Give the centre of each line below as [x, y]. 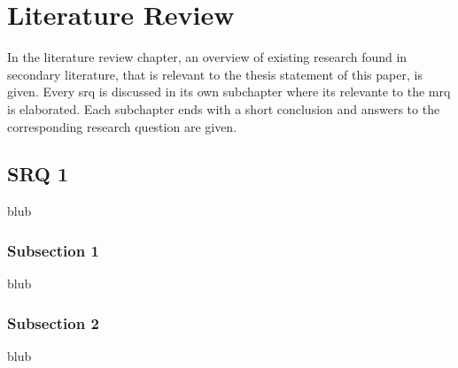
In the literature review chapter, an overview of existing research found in [207, 57]
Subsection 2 [53, 322]
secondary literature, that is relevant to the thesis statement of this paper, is [215, 74]
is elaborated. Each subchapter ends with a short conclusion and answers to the [224, 108]
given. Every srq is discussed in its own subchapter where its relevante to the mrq [229, 92]
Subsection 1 [53, 250]
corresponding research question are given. [122, 126]
